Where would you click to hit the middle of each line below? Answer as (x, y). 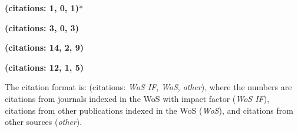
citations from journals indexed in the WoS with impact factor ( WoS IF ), (137, 98)
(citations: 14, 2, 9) (44, 47)
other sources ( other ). (44, 122)
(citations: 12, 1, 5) (44, 67)
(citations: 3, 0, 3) (42, 27)
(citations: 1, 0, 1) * (44, 8)
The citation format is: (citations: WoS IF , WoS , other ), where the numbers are (148, 87)
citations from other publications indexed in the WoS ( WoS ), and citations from (149, 110)
